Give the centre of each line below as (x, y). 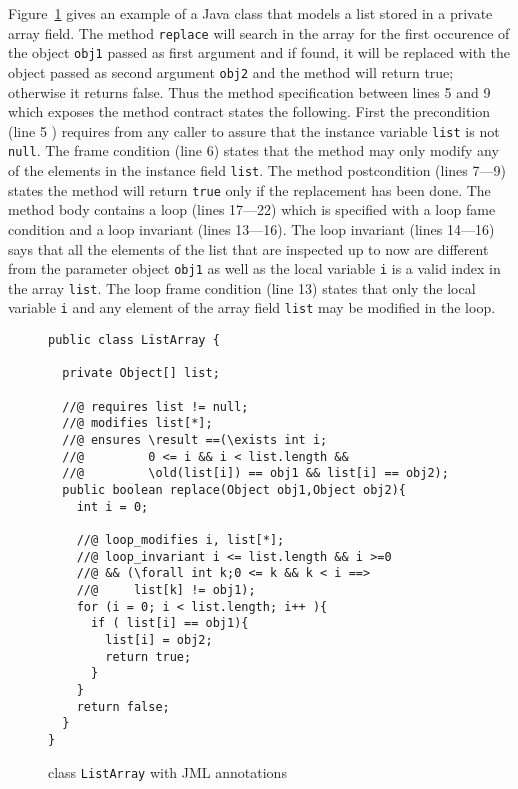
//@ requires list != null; (155, 406)
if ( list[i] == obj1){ (169, 623)
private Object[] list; (141, 373)
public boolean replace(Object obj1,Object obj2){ (234, 490)
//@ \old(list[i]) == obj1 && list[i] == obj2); (255, 473)
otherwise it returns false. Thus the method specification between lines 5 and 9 (249, 91)
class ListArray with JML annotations (167, 771)
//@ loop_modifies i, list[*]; (180, 540)
